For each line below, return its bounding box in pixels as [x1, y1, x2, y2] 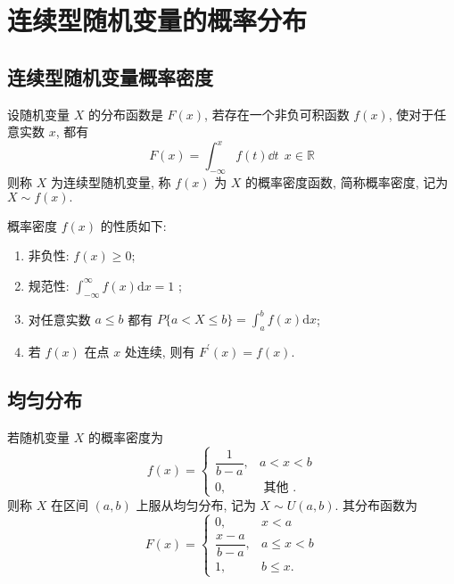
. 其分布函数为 [334, 495, 418, 514]
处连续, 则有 [124, 341, 195, 360]
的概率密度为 [87, 427, 163, 446]
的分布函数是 [87, 104, 163, 123]
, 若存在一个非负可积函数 [204, 104, 350, 123]
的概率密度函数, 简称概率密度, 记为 [245, 173, 449, 192]
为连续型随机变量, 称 [50, 173, 171, 192]
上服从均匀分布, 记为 [136, 495, 256, 514]
